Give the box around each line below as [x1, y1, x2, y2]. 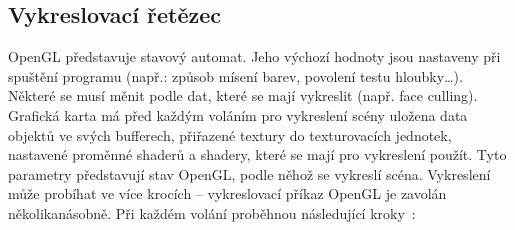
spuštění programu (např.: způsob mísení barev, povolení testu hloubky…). [8, 65, 463, 86]
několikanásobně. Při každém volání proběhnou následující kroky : [8, 202, 416, 223]
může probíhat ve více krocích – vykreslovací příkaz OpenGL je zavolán [8, 183, 447, 204]
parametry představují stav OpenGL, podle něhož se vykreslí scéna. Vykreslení [8, 163, 491, 184]
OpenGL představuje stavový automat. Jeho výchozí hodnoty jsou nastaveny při [8, 46, 501, 67]
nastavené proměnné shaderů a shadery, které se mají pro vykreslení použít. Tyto [8, 144, 507, 165]
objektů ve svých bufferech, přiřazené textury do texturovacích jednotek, [8, 124, 452, 145]
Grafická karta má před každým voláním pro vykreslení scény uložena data [8, 104, 468, 125]
